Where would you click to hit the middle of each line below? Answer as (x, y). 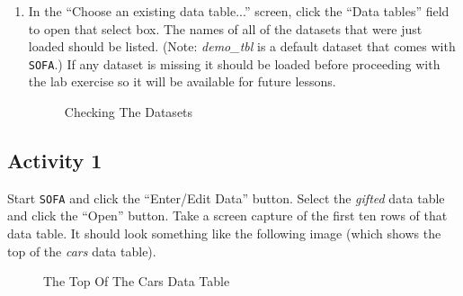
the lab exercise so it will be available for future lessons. (182, 81)
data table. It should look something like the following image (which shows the (224, 233)
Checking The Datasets (129, 112)
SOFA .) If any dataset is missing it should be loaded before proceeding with (234, 63)
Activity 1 (55, 161)
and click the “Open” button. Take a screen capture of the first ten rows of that (227, 215)
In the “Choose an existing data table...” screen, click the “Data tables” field (239, 11)
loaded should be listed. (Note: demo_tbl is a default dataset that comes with (242, 46)
